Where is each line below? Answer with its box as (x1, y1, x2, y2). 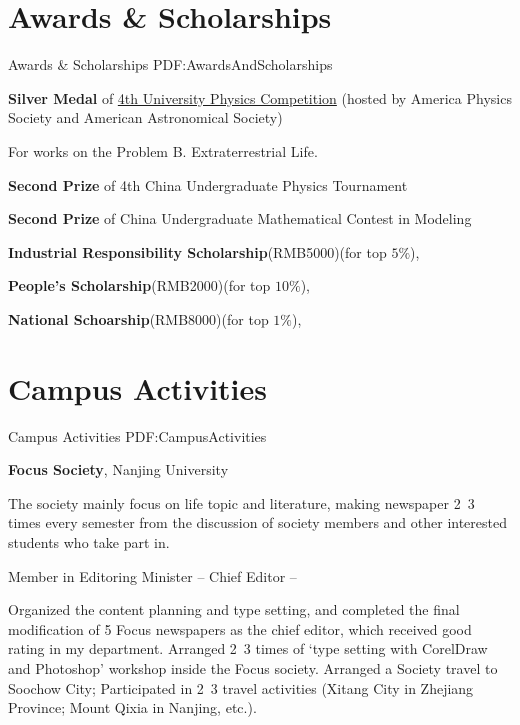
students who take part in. (8, 531, 170, 552)
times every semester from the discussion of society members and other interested (8, 512, 507, 533)
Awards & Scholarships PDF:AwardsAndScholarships (8, 54, 333, 75)
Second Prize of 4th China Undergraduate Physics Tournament (8, 174, 408, 195)
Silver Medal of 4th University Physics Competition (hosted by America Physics (8, 87, 512, 108)
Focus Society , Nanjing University (8, 459, 229, 480)
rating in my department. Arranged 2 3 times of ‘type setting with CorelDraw (8, 638, 488, 659)
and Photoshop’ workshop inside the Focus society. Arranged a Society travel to (8, 657, 498, 678)
